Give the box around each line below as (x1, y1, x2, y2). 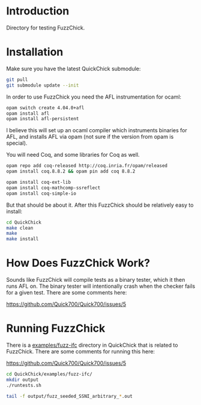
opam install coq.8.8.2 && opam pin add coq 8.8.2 (6, 168, 136, 175)
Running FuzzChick (6, 321, 106, 335)
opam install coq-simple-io (6, 190, 77, 196)
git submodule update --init (6, 82, 79, 88)
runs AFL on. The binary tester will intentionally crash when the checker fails (6, 282, 196, 290)
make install (6, 236, 39, 242)
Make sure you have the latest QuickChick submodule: (6, 65, 141, 72)
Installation (6, 45, 64, 59)
